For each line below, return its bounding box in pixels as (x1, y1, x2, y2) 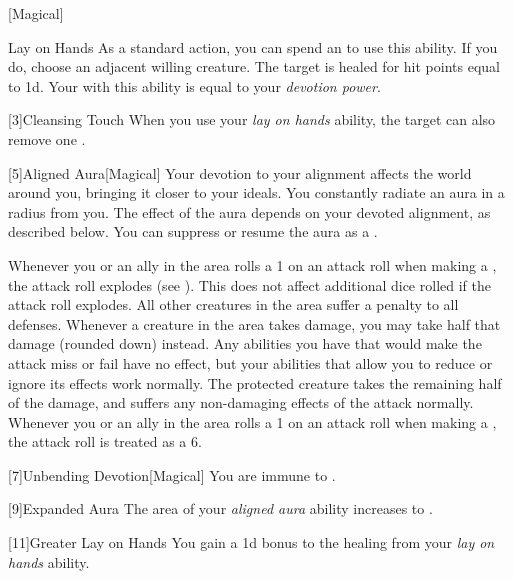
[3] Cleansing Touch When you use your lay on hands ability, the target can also (8, 109, 496, 130)
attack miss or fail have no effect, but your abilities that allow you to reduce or (8, 352, 493, 373)
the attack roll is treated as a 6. (8, 431, 202, 452)
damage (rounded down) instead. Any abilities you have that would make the (8, 333, 482, 354)
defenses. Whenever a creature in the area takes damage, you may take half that (8, 313, 501, 334)
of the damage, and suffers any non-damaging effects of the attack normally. (8, 392, 474, 413)
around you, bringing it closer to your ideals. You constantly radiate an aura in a (8, 182, 505, 203)
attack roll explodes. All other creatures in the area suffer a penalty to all (8, 294, 459, 315)
